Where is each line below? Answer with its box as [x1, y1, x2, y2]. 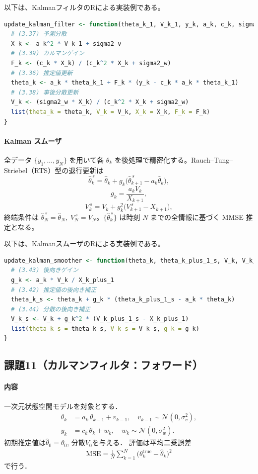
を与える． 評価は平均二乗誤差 [92, 437, 192, 448]
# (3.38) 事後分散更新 [11, 89, 79, 96]
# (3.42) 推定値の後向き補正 [11, 286, 96, 293]
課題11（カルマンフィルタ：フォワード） [4, 357, 203, 373]
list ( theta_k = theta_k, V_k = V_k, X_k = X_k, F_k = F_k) [11, 108, 210, 115]
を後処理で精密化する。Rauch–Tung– [114, 154, 233, 165]
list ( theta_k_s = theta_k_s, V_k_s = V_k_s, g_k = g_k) [11, 325, 199, 332]
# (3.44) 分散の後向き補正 [11, 305, 90, 313]
